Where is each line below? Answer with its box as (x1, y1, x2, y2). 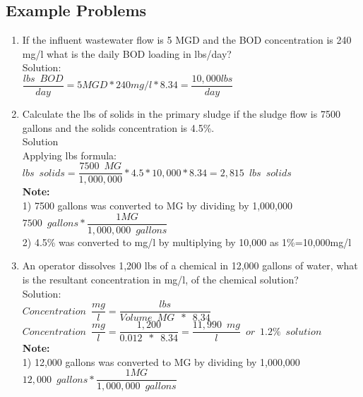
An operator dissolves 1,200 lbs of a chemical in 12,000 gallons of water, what (22, 258, 358, 273)
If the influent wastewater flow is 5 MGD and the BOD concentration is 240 (22, 32, 352, 47)
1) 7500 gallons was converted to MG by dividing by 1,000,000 (22, 198, 292, 213)
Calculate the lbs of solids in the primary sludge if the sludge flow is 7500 (22, 106, 340, 121)
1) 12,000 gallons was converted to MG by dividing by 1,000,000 (22, 354, 300, 369)
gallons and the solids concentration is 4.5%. (22, 120, 215, 135)
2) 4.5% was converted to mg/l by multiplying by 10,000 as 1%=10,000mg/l (22, 234, 352, 249)
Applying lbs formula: (22, 147, 117, 162)
